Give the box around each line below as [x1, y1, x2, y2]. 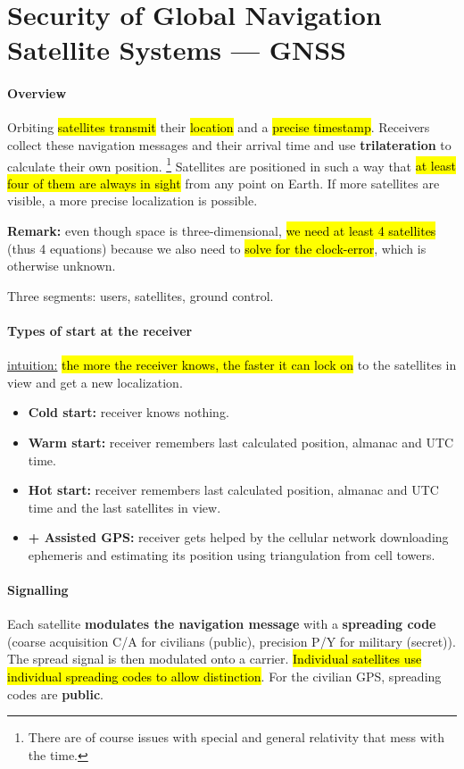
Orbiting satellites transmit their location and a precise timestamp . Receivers [7, 118, 430, 137]
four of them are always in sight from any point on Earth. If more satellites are [7, 173, 440, 192]
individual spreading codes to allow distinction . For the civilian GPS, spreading [7, 667, 442, 686]
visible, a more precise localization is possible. [7, 191, 258, 210]
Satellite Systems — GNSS [7, 31, 346, 68]
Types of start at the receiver [7, 321, 193, 339]
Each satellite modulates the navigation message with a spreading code [7, 614, 436, 633]
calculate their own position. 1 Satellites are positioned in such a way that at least [7, 154, 456, 175]
